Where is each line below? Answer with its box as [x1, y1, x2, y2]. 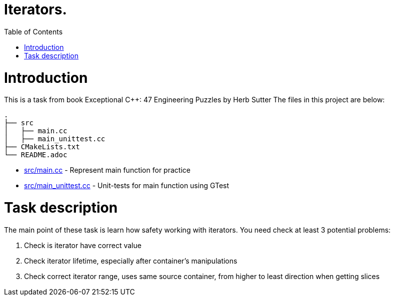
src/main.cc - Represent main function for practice [24, 166, 190, 175]
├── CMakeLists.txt [4, 143, 80, 151]
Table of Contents [4, 27, 63, 36]
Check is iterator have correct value [24, 241, 141, 250]
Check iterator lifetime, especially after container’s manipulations [24, 256, 237, 265]
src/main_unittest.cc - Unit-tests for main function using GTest [24, 181, 229, 190]
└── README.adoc [4, 151, 67, 159]
